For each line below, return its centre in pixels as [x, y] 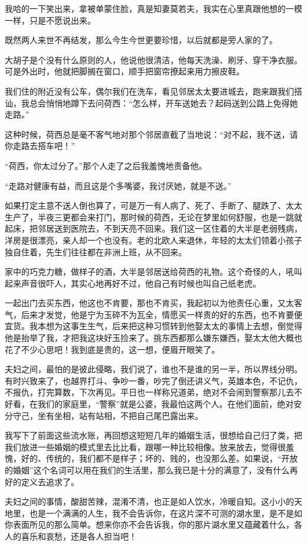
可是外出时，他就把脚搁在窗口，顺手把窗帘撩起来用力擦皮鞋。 [125, 71]
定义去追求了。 [50, 481]
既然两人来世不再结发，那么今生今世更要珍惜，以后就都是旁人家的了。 [141, 40]
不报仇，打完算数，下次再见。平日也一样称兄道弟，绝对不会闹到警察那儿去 [149, 392]
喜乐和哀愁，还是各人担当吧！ [79, 536]
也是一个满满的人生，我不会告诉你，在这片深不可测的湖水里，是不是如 [166, 513]
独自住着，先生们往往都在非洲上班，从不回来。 [96, 251]
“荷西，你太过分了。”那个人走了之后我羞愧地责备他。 [106, 165]
